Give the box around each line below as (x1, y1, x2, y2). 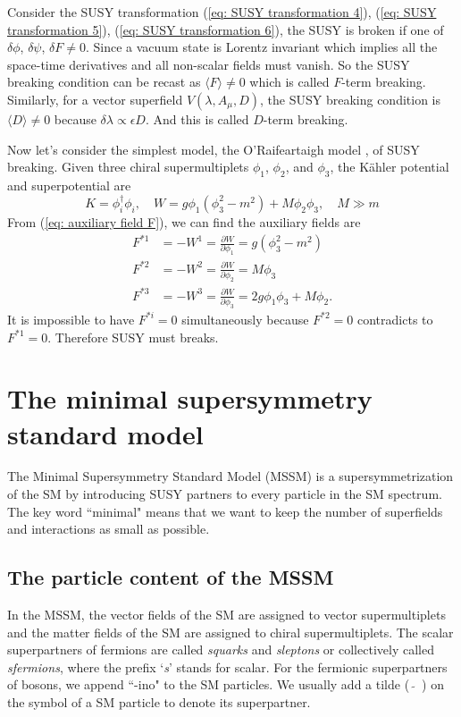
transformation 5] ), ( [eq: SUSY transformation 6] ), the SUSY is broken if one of (7, 20, 444, 38)
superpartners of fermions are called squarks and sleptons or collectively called (7, 640, 434, 659)
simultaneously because (181, 309, 309, 328)
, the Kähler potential (330, 157, 449, 176)
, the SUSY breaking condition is (260, 89, 440, 108)
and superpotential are (7, 175, 131, 194)
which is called (249, 72, 330, 91)
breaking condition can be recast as (7, 72, 201, 91)
